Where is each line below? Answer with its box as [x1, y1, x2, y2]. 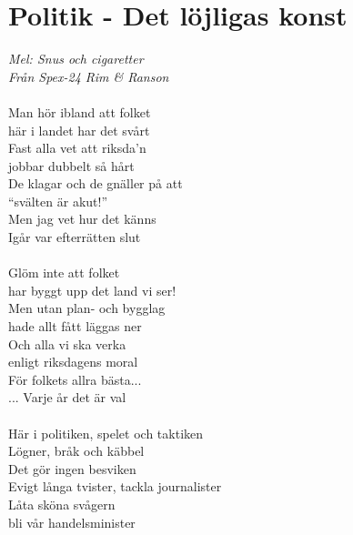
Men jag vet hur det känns [8, 209, 156, 228]
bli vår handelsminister [8, 512, 136, 531]
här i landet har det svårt [8, 120, 150, 139]
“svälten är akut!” [8, 191, 108, 210]
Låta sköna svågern [8, 494, 116, 513]
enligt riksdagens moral [8, 352, 138, 371]
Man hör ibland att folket [8, 102, 151, 121]
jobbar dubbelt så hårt [8, 156, 135, 175]
